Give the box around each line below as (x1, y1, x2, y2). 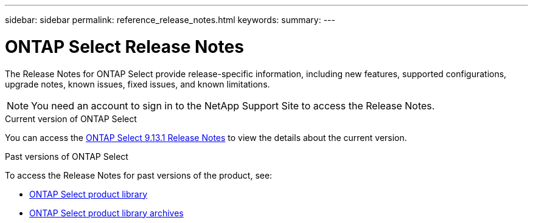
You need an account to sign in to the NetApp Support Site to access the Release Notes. (31, 99, 435, 112)
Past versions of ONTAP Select (5, 151, 128, 162)
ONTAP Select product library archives (29, 207, 184, 218)
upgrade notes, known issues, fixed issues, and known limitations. (5, 78, 270, 89)
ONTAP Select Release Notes (5, 36, 244, 57)
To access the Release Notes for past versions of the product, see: (5, 170, 273, 180)
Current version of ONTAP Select (5, 113, 137, 124)
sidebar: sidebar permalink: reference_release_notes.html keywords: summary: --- (5, 15, 335, 25)
